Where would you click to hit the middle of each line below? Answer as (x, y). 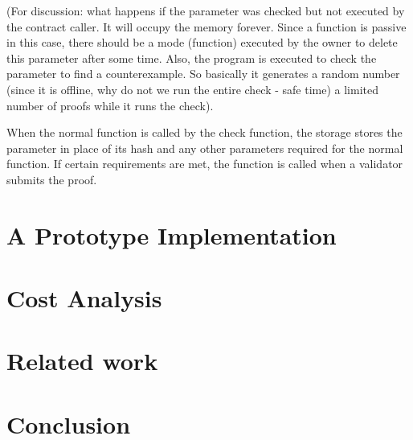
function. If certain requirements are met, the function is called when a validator (205, 164)
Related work (82, 361)
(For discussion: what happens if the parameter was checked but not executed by (206, 10)
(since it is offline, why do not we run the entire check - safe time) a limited (193, 89)
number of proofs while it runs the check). (110, 105)
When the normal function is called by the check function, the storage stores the (204, 132)
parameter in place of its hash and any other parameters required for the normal (205, 148)
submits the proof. (52, 179)
